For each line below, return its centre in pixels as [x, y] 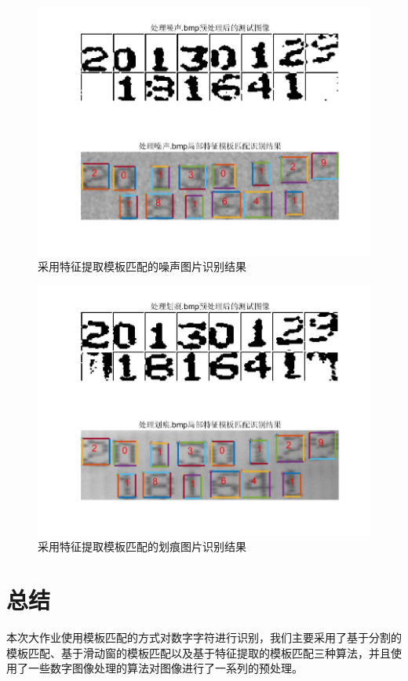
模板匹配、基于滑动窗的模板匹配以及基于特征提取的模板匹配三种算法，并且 [199, 652]
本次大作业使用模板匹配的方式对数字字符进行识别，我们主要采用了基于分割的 [204, 637]
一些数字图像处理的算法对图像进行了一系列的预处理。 [165, 668]
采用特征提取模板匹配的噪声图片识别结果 [142, 266]
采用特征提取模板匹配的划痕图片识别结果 [142, 546]
